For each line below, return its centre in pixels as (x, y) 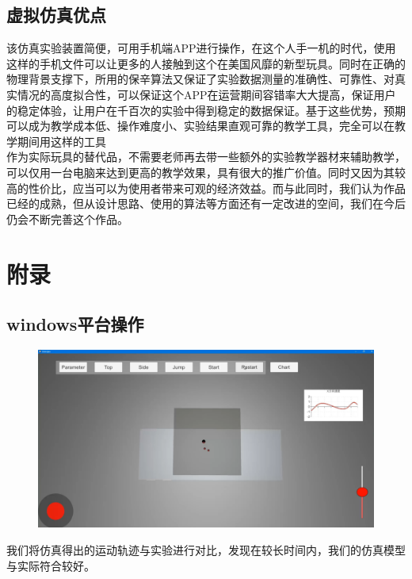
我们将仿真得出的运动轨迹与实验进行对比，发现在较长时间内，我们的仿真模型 (206, 549)
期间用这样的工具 (61, 141)
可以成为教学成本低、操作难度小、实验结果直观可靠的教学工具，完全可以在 (200, 126)
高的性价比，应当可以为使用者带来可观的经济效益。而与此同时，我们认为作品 (206, 188)
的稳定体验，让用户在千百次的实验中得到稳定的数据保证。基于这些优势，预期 (206, 110)
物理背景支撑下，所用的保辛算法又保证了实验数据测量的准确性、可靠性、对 (200, 79)
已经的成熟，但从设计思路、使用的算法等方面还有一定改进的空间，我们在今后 (206, 203)
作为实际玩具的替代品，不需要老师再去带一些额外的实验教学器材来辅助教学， (206, 157)
